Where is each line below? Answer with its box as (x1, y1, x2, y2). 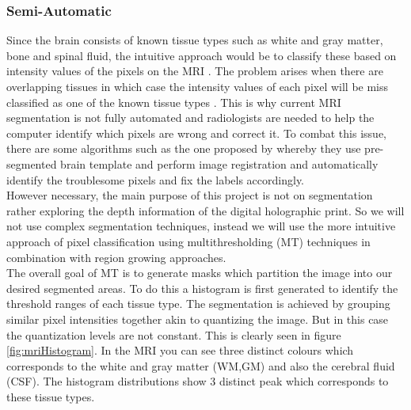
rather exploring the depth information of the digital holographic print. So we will (6, 202, 405, 218)
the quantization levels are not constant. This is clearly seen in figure (6, 326, 341, 343)
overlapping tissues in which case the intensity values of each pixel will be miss (6, 78, 389, 94)
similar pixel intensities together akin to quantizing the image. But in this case (6, 310, 389, 327)
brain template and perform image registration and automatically (60, 155, 379, 172)
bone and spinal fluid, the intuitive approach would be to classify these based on (6, 47, 397, 63)
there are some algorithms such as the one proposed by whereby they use (6, 140, 361, 157)
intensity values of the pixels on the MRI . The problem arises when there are (6, 63, 383, 79)
